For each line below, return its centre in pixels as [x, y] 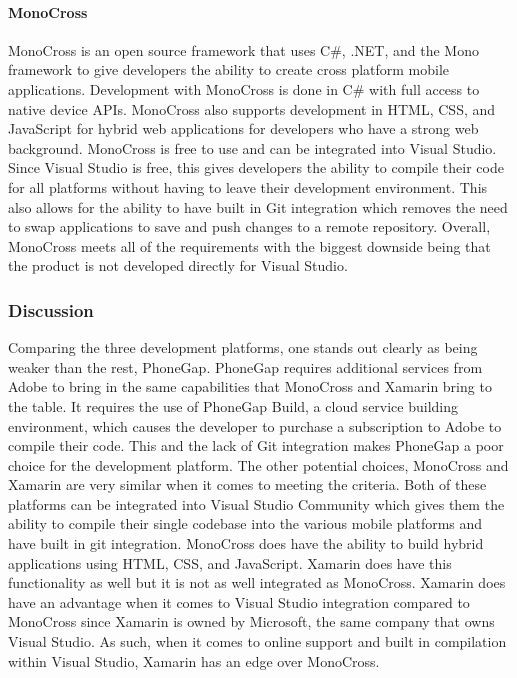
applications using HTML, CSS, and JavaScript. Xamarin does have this [230, 562]
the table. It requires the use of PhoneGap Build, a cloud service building [233, 405]
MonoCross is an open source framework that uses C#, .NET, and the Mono [243, 49]
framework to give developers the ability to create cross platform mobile [229, 69]
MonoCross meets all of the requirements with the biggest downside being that [249, 245]
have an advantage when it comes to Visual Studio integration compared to [239, 601]
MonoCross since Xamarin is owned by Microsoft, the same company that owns [251, 621]
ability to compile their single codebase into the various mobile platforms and [245, 523]
